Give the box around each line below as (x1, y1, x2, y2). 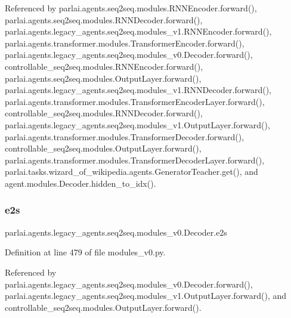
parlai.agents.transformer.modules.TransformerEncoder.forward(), (5, 36, 244, 49)
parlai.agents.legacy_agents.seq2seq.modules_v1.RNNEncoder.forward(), (5, 25, 272, 38)
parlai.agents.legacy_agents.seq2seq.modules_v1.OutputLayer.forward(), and (5, 289, 287, 302)
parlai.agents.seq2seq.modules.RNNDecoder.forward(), (5, 13, 203, 26)
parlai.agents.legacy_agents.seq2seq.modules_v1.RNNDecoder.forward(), (5, 84, 272, 96)
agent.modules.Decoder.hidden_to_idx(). (5, 177, 156, 189)
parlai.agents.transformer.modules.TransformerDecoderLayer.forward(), (5, 153, 265, 166)
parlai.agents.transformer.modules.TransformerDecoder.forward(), (5, 130, 244, 143)
